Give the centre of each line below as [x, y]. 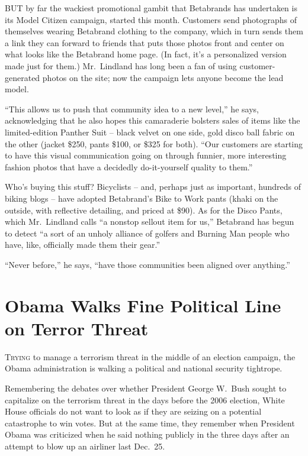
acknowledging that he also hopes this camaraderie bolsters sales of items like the [153, 120]
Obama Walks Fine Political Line [143, 305]
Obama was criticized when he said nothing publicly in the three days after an [147, 434]
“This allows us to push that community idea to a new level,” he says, [132, 109]
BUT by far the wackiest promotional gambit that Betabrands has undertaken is [151, 8]
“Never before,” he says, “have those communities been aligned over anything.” [147, 264]
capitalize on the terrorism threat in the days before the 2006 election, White [145, 400]
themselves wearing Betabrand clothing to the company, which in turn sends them [154, 31]
